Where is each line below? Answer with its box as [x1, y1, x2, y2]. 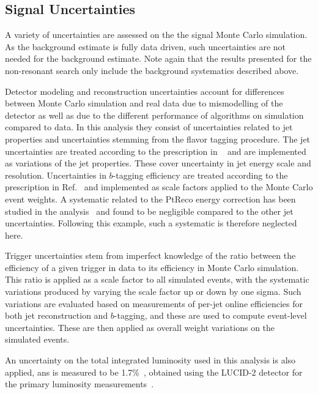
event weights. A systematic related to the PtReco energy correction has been [5, 192, 296, 205]
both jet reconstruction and [5, 309, 108, 322]
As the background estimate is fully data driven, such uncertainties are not [5, 40, 286, 53]
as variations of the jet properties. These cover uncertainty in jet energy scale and [5, 157, 311, 169]
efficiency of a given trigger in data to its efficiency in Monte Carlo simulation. [5, 261, 299, 273]
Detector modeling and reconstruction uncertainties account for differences [5, 84, 284, 97]
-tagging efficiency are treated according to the [113, 168, 288, 181]
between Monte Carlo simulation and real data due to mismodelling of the [5, 97, 283, 110]
